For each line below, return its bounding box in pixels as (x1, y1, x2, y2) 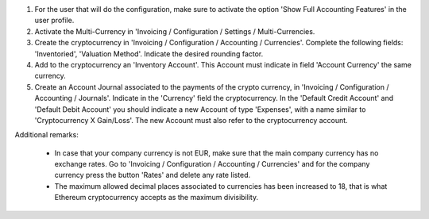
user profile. (34, 16, 75, 25)
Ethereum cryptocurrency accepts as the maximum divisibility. (54, 193, 258, 202)
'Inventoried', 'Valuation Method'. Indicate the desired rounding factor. (34, 48, 264, 59)
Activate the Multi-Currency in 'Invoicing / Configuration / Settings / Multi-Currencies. (34, 26, 315, 36)
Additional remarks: (14, 130, 79, 140)
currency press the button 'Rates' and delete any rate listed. (54, 171, 251, 180)
